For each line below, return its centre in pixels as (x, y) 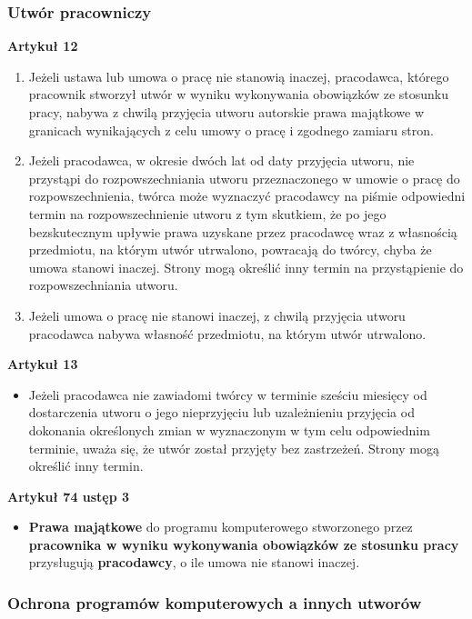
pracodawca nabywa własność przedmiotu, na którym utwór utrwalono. (227, 333)
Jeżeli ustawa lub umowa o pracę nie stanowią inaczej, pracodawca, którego (239, 76)
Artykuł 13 (43, 364)
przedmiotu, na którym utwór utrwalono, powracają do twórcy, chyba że (230, 250)
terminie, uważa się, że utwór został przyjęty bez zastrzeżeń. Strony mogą (234, 448)
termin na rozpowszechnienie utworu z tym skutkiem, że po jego (207, 213)
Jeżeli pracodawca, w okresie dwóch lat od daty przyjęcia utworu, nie (221, 160)
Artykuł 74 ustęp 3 (69, 496)
